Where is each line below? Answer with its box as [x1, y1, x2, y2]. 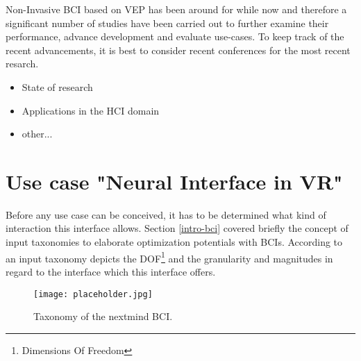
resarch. [6, 56, 39, 71]
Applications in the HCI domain [22, 103, 160, 117]
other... [22, 126, 53, 141]
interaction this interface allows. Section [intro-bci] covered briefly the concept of [6, 221, 349, 235]
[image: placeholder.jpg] [33, 289, 153, 299]
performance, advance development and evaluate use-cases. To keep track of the [6, 29, 344, 44]
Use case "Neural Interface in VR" [6, 167, 343, 195]
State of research [22, 79, 93, 94]
